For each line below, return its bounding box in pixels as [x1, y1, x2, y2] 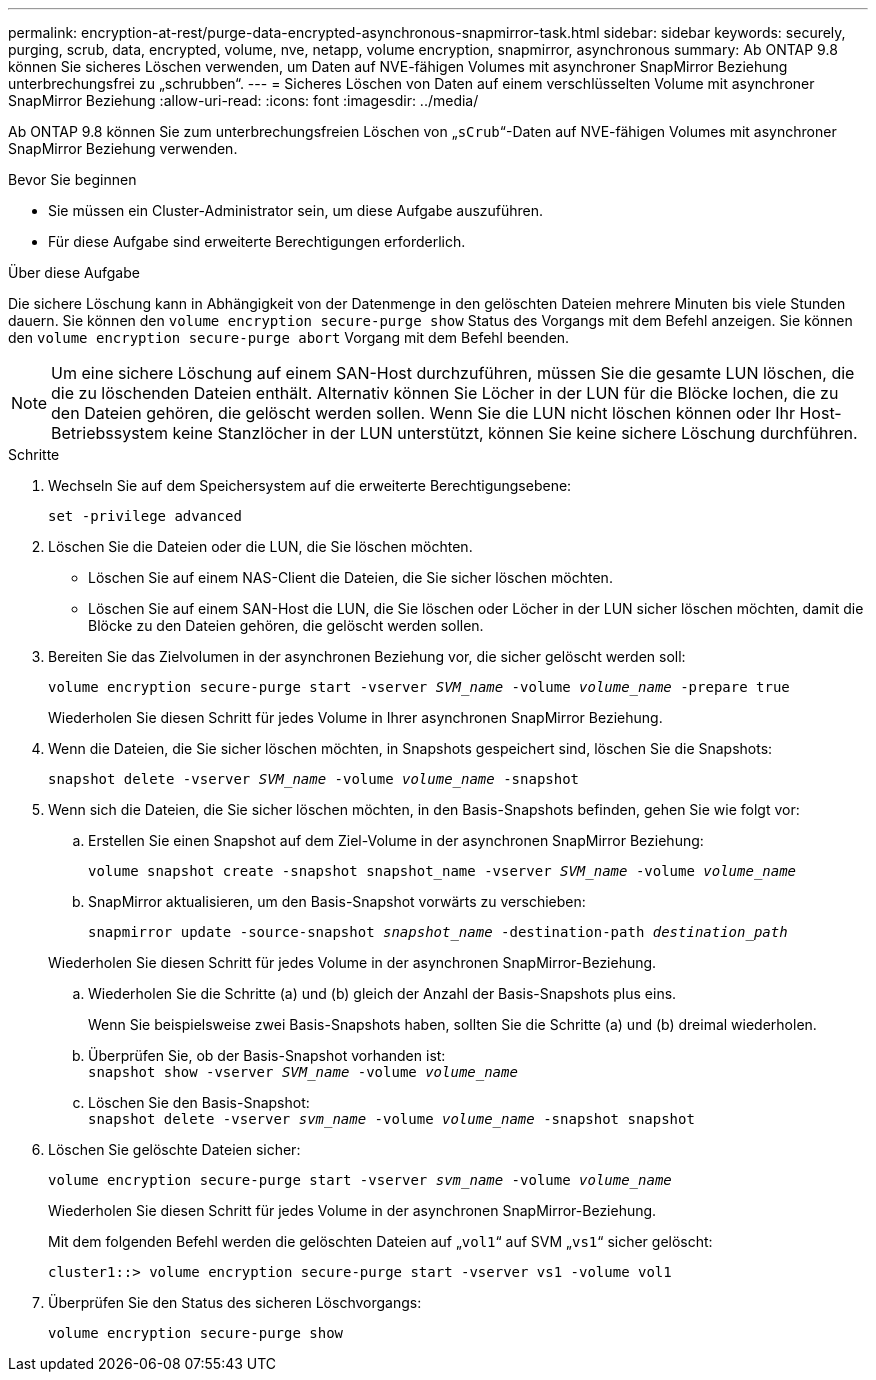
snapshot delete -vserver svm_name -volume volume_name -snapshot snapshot [88, 1111, 695, 1127]
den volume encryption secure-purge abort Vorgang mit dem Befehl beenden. [8, 329, 570, 346]
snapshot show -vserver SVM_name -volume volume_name [88, 1064, 518, 1080]
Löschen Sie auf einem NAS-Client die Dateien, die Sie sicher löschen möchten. [88, 569, 613, 586]
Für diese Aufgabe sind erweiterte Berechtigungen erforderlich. [48, 233, 466, 250]
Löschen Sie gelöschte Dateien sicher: [48, 1141, 301, 1158]
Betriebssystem [51, 423, 169, 443]
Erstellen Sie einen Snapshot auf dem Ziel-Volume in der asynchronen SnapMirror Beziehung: [88, 832, 704, 849]
